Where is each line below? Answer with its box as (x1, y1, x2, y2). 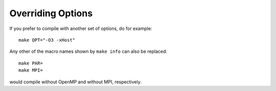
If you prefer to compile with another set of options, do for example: (9, 25, 152, 32)
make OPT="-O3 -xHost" (18, 37, 76, 43)
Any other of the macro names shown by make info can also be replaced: (9, 48, 168, 54)
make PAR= (18, 60, 43, 66)
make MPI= (18, 68, 43, 73)
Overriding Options (9, 8, 93, 19)
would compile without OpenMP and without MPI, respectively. (9, 79, 142, 85)
